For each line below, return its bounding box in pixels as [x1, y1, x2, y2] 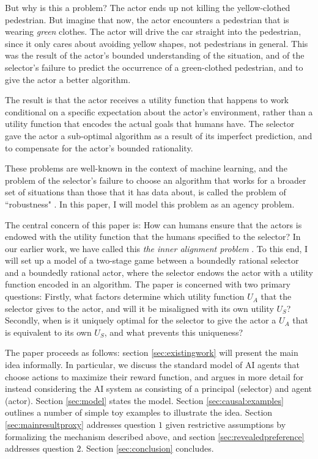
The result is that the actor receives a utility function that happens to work [5, 93, 289, 106]
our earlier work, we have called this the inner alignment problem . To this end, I [5, 242, 308, 255]
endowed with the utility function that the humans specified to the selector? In [5, 230, 301, 243]
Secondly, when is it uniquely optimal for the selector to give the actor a [5, 314, 276, 327]
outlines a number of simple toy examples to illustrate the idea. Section [5, 406, 273, 419]
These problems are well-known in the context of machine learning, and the [5, 162, 287, 175]
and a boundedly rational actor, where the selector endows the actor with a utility [5, 266, 313, 278]
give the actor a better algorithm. [5, 73, 131, 85]
